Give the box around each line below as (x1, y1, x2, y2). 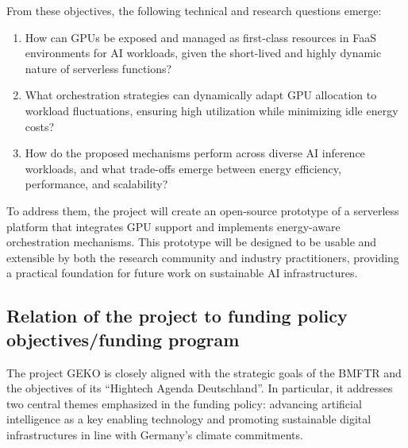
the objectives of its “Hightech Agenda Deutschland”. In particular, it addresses (6, 380, 393, 396)
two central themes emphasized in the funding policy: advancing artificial (6, 395, 362, 411)
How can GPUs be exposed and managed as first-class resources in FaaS (25, 29, 376, 45)
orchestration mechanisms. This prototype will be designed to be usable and (6, 234, 377, 250)
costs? (25, 118, 55, 134)
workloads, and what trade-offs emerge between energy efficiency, (25, 160, 341, 176)
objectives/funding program (6, 326, 240, 351)
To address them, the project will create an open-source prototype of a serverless (6, 202, 399, 218)
